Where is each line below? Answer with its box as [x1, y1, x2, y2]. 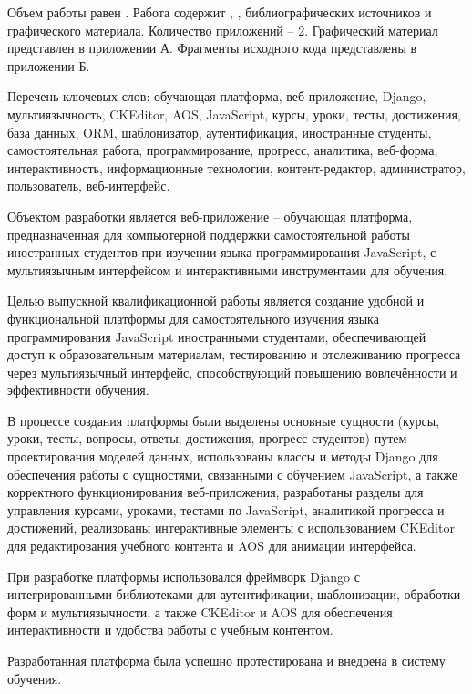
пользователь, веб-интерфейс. [7, 176, 170, 195]
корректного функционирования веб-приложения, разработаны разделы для [7, 482, 424, 502]
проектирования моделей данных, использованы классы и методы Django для [7, 447, 438, 466]
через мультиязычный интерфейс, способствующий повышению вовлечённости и [7, 362, 457, 381]
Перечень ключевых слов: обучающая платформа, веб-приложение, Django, [7, 87, 426, 106]
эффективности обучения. [7, 380, 149, 399]
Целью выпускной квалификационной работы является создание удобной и [7, 291, 425, 310]
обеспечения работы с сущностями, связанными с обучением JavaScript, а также [7, 464, 457, 483]
